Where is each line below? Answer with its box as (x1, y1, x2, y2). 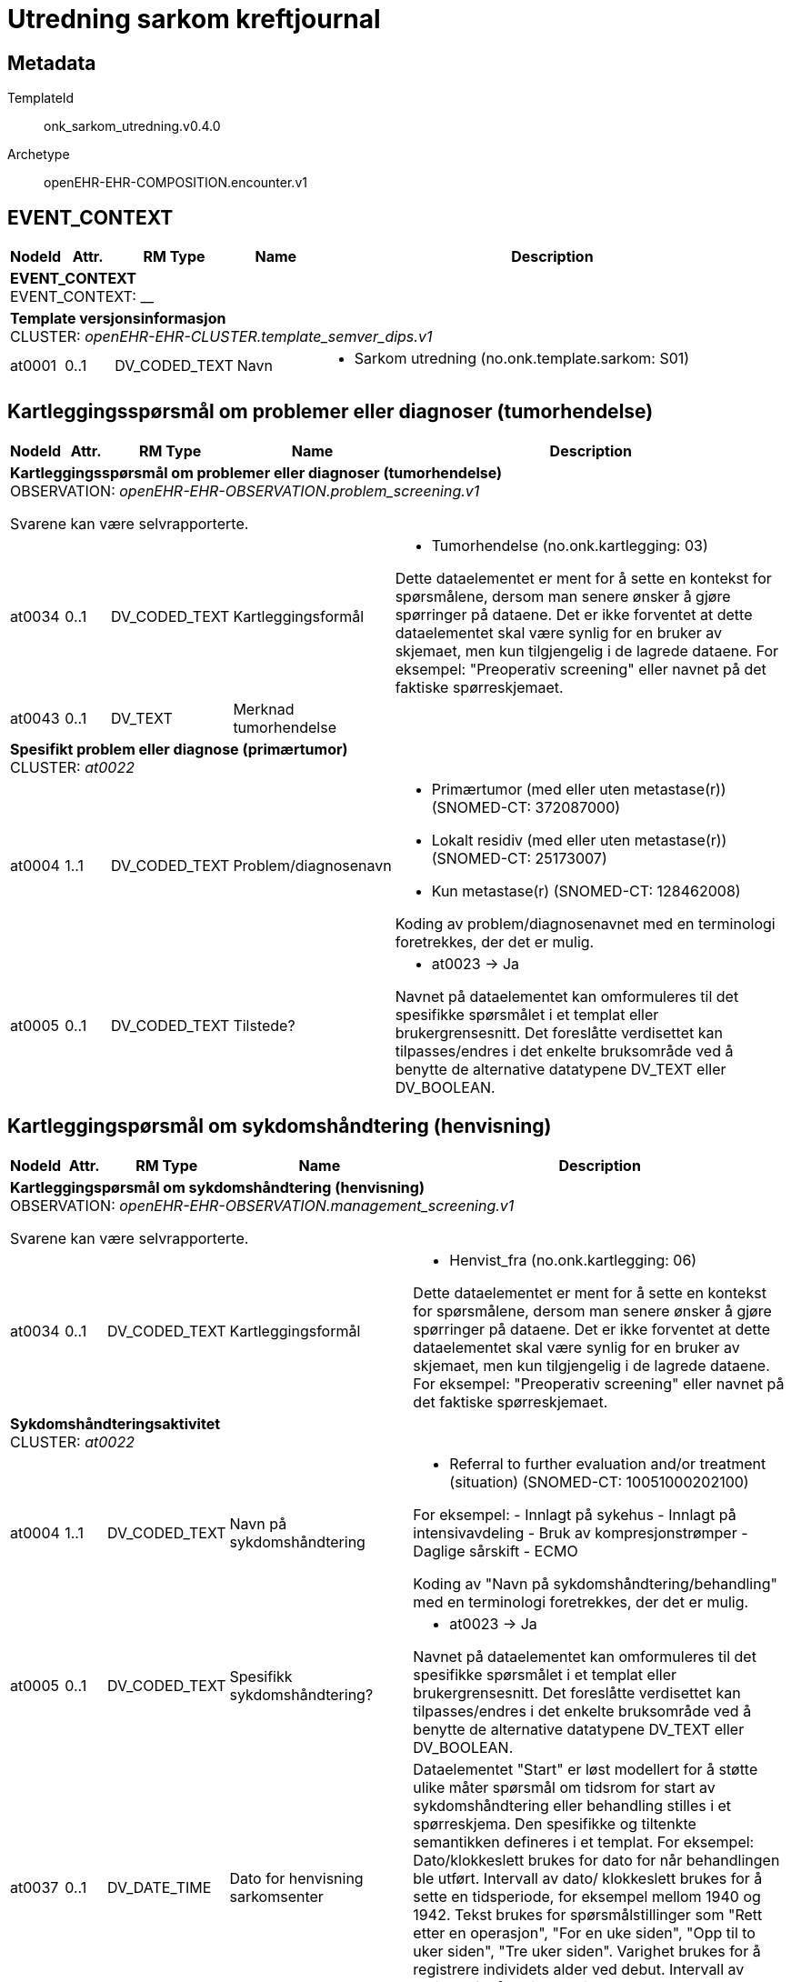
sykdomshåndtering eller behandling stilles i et (413, 1796, 732, 1815)
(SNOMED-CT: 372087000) (431, 797, 621, 816)
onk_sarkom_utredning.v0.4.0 (44, 118, 221, 135)
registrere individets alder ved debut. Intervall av (413, 1959, 745, 1978)
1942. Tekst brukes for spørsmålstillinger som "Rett (413, 1905, 763, 1924)
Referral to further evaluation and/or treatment (449, 1454, 766, 1473)
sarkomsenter (229, 1887, 324, 1906)
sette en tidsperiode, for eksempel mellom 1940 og (413, 1887, 761, 1906)
